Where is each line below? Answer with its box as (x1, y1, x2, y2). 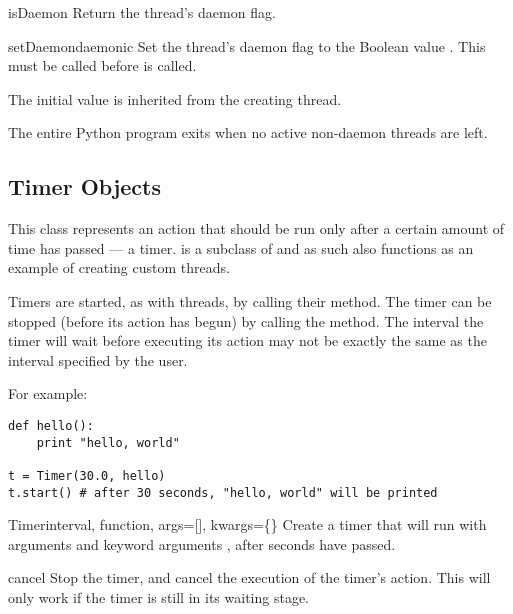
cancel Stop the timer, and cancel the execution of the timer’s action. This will (8, 567, 491, 588)
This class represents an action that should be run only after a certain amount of (8, 218, 505, 239)
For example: (8, 383, 88, 404)
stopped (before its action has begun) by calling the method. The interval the (8, 310, 484, 331)
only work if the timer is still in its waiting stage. (8, 586, 309, 607)
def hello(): (8, 418, 94, 433)
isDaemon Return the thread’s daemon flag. (8, 2, 276, 22)
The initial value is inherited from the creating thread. (8, 88, 342, 109)
